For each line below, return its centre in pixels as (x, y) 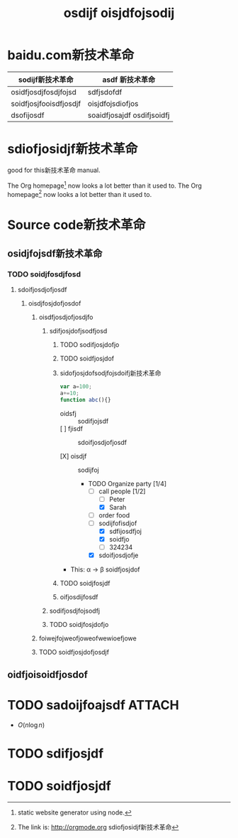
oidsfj (68, 413)
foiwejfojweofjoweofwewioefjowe (87, 638)
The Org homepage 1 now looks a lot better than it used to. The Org (104, 185)
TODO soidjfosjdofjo (79, 625)
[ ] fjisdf (72, 429)
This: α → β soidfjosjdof (105, 569)
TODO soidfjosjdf (59, 786)
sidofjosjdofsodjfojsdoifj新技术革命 (110, 373)
